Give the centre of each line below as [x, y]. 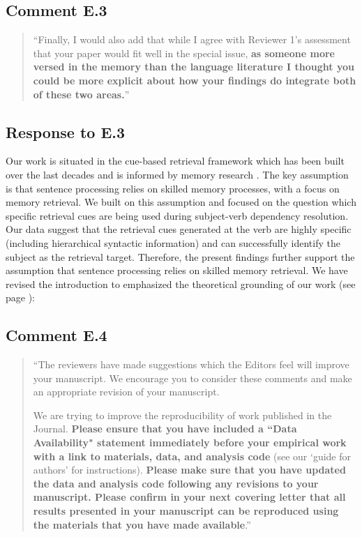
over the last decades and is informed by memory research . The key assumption [177, 174]
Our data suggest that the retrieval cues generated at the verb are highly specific [179, 229]
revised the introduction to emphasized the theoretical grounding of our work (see [181, 283]
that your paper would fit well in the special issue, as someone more [184, 53]
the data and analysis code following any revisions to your [176, 483]
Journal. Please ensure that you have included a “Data [165, 429]
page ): [20, 297]
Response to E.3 [66, 131]
